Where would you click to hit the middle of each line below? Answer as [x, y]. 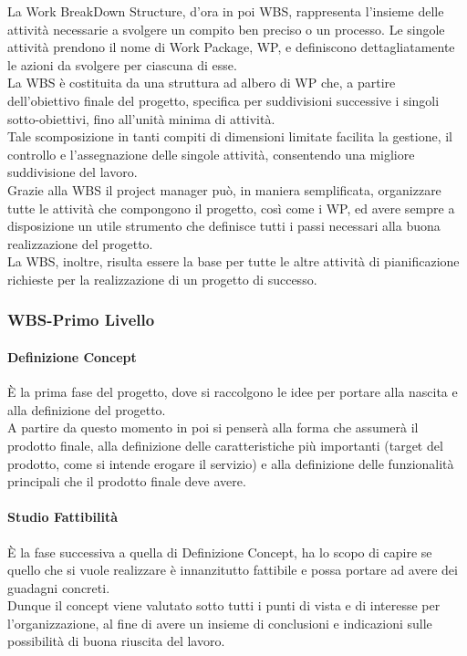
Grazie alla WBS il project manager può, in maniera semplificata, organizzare [224, 189]
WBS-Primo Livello [81, 320]
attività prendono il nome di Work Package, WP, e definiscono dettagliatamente [231, 47]
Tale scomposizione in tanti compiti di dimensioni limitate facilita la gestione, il [230, 136]
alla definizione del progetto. [87, 409]
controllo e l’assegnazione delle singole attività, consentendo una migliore [211, 154]
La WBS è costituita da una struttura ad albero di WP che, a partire [202, 83]
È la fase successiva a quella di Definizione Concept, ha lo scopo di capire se [220, 552]
